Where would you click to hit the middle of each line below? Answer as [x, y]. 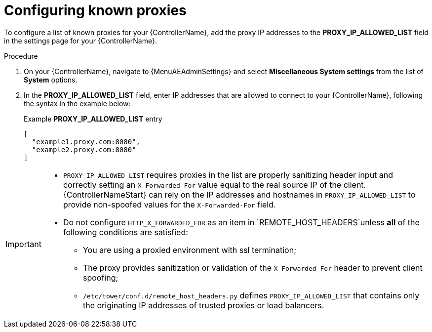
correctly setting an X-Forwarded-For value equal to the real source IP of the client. [215, 185]
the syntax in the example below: [77, 103]
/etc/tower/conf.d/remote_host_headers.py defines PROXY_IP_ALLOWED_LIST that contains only [251, 295]
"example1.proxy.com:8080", [86, 142]
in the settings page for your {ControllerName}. [80, 41]
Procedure [21, 56]
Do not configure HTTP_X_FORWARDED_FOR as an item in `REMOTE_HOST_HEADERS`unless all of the [241, 222]
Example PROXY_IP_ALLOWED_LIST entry [93, 119]
